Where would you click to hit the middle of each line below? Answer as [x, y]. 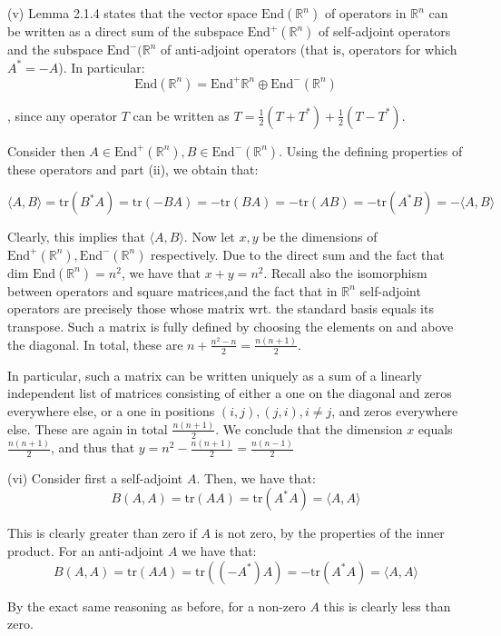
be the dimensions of [320, 237]
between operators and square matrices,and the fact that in [172, 290]
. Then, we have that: [256, 477]
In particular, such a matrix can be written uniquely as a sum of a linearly [215, 375]
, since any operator [63, 115]
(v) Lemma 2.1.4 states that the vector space [133, 13]
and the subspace [55, 49]
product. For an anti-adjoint [86, 551]
